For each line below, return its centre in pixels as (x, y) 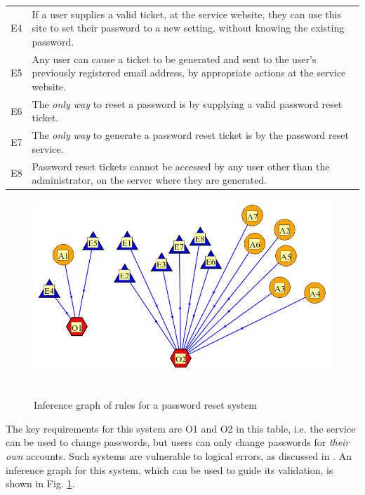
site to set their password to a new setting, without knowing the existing (188, 28)
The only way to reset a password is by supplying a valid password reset (187, 103)
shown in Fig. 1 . (40, 483)
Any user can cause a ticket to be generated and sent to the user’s (174, 59)
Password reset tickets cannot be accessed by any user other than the (181, 166)
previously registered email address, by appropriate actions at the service (189, 73)
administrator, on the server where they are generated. (150, 180)
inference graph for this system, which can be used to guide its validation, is (170, 469)
